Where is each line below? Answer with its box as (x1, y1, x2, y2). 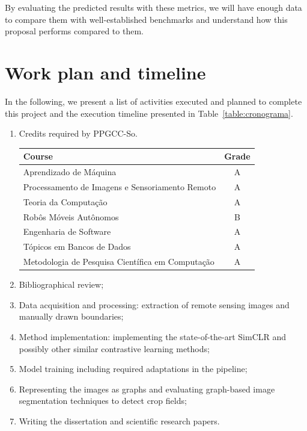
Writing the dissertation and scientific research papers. (19, 414, 220, 427)
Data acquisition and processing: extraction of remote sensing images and (19, 298, 290, 311)
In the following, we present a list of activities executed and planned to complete (5, 95, 302, 107)
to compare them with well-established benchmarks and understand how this (5, 13, 288, 25)
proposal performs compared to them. (5, 25, 144, 37)
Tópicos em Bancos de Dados (23, 240, 131, 253)
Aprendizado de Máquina (23, 166, 117, 178)
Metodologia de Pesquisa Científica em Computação (23, 255, 214, 268)
